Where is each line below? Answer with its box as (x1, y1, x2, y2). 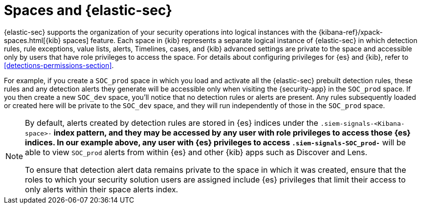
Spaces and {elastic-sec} (4, 2, 173, 19)
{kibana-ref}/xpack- (318, 27, 383, 36)
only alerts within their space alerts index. (25, 184, 178, 194)
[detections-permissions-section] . (4, 61, 114, 69)
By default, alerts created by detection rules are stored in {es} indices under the (25, 117, 318, 128)
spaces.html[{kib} (4, 36, 61, 45)
